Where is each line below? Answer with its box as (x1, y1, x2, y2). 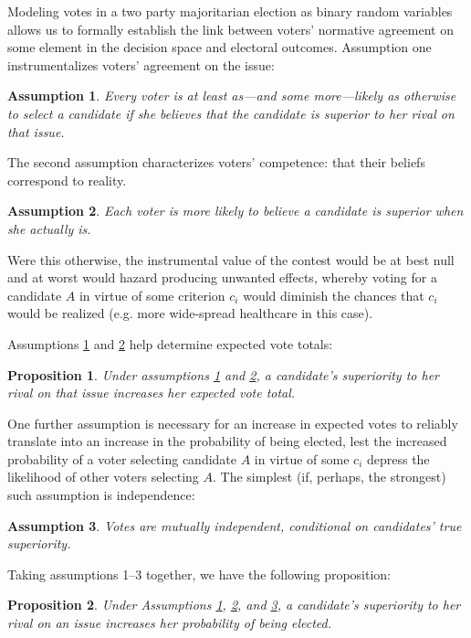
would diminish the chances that (243, 285, 424, 304)
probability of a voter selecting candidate (7, 449, 237, 468)
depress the (366, 449, 430, 468)
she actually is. (7, 218, 91, 238)
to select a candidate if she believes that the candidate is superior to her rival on (7, 103, 455, 122)
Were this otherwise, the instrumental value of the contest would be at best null (7, 250, 455, 269)
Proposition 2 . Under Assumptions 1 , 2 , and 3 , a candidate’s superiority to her (7, 595, 461, 614)
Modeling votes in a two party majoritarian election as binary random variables (7, 2, 453, 20)
